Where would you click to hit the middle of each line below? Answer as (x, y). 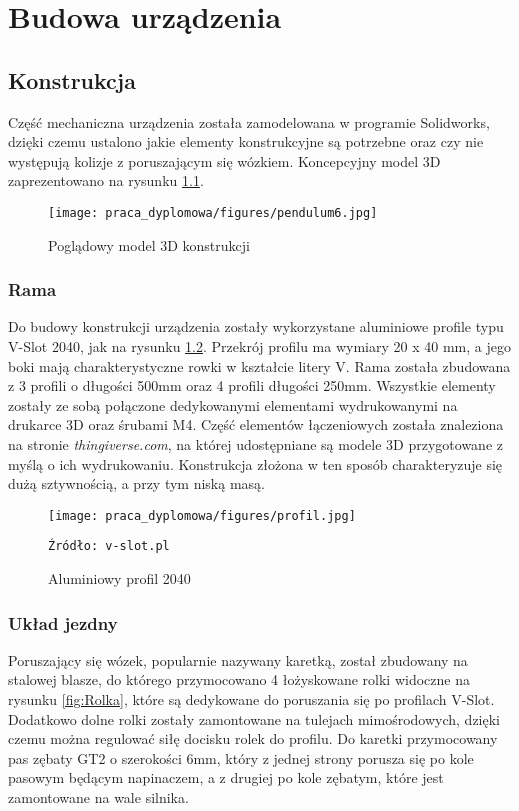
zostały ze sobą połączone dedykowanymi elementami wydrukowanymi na (233, 404)
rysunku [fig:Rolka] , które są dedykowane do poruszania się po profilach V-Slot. (251, 699)
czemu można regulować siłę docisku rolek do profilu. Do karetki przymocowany (253, 738)
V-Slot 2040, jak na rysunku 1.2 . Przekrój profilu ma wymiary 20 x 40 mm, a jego (259, 346)
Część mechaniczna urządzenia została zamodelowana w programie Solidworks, (249, 121)
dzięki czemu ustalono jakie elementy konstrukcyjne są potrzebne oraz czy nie (246, 141)
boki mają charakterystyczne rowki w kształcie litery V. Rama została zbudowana (259, 365)
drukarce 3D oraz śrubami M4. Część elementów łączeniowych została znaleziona (256, 424)
